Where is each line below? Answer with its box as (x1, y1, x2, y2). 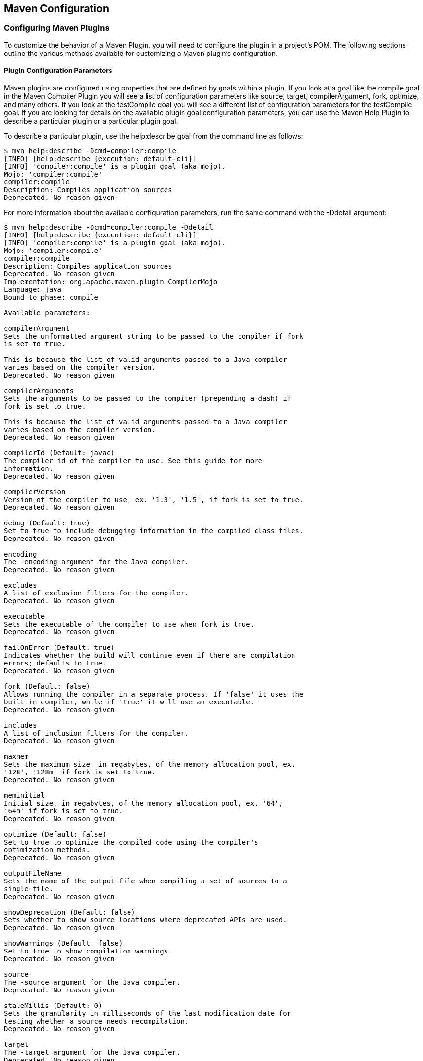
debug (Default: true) (4, 519, 91, 527)
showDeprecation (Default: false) (4, 908, 135, 917)
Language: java (4, 286, 62, 294)
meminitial (4, 791, 45, 800)
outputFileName (4, 869, 62, 878)
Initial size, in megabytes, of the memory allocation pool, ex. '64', (4, 799, 283, 808)
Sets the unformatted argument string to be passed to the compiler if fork (4, 332, 304, 341)
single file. (4, 885, 54, 893)
